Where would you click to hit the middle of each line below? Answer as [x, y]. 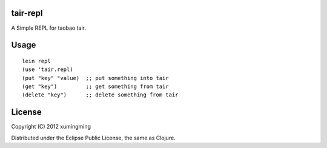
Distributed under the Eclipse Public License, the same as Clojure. [93, 138]
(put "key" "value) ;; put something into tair [95, 78]
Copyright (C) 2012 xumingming [51, 127]
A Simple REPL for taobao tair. [49, 28]
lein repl [36, 61]
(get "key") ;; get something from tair [95, 87]
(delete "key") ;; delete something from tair [100, 95]
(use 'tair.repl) [48, 69]
